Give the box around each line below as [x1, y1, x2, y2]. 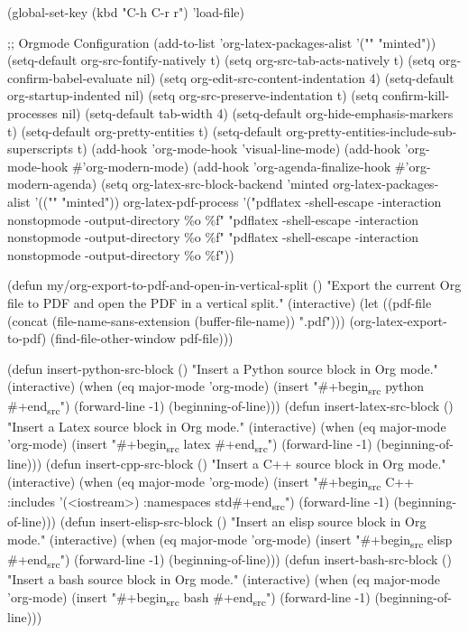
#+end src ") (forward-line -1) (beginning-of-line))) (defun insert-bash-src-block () [7, 549, 452, 571]
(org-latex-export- [349, 311, 447, 330]
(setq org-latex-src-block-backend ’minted [100, 174, 329, 193]
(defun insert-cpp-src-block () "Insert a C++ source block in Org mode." [45, 454, 446, 473]
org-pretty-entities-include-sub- [286, 121, 457, 140]
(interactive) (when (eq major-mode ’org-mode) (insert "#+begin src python [7, 377, 425, 398]
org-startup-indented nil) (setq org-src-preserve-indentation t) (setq [7, 86, 379, 105]
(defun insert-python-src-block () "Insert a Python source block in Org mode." [7, 358, 438, 377]
